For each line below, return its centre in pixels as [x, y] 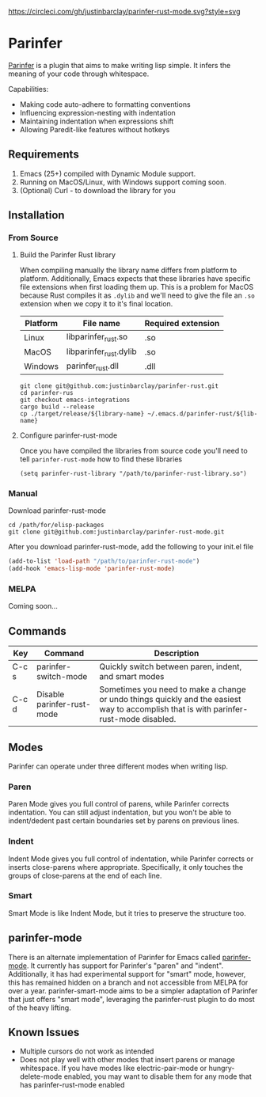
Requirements [44, 155]
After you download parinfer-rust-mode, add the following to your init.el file [131, 547]
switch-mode [62, 677]
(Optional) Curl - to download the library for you [97, 190]
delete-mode [41, 1076]
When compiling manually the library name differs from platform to [128, 270]
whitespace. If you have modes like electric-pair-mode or [113, 1069]
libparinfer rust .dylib [101, 352]
